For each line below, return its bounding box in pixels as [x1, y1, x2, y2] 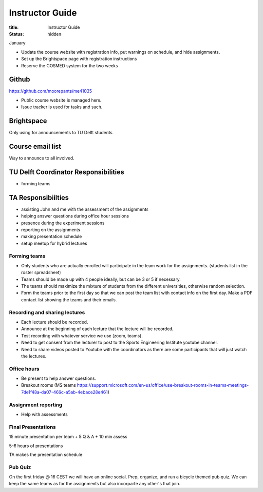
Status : [9, 31, 24, 37]
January [9, 40, 26, 46]
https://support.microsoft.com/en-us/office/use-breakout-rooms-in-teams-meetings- [77, 382, 249, 388]
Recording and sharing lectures [9, 309, 85, 315]
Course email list [9, 142, 61, 151]
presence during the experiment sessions [21, 220, 105, 226]
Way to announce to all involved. [9, 155, 75, 161]
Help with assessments [21, 412, 68, 417]
